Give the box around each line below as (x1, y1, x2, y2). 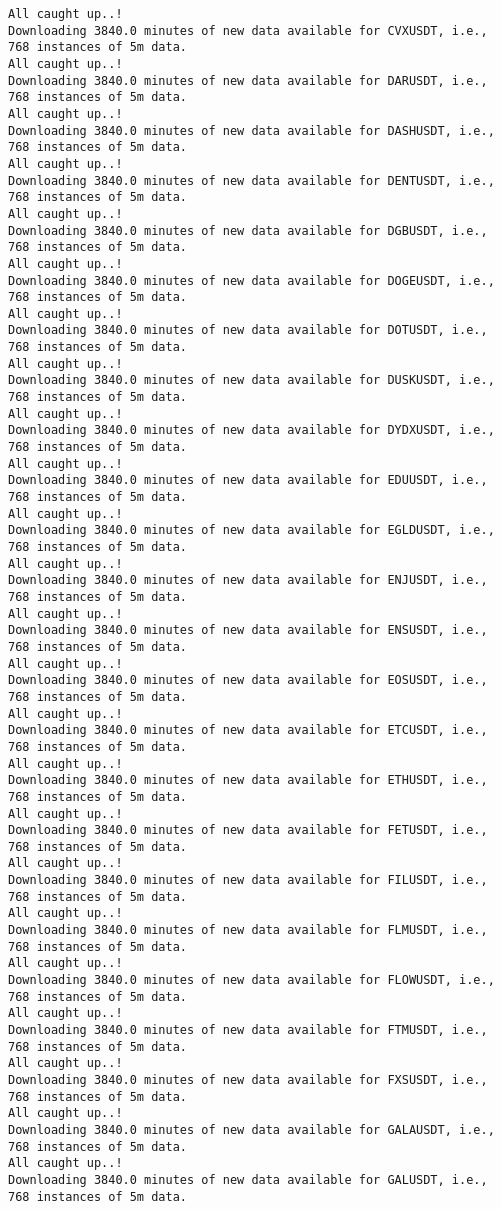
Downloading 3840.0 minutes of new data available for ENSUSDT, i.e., (8, 623, 488, 638)
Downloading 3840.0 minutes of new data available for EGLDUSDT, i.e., (8, 523, 495, 538)
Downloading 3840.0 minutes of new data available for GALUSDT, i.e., (8, 1172, 488, 1187)
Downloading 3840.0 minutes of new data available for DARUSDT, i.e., (8, 73, 488, 88)
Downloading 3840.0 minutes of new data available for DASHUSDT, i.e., (8, 123, 495, 138)
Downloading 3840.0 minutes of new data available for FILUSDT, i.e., (8, 873, 488, 888)
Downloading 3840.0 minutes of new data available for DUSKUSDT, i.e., (8, 373, 495, 388)
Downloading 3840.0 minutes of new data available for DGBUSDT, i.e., (8, 223, 488, 238)
